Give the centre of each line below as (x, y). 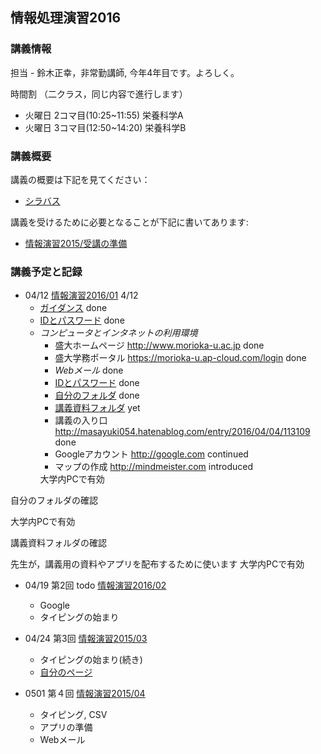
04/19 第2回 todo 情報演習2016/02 (95, 585)
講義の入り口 (81, 420)
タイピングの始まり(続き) (91, 660)
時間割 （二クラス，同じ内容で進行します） (99, 94)
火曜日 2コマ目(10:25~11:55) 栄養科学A (104, 115)
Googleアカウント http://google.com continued (151, 454)
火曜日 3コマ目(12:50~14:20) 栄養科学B (105, 127)
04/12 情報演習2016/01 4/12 (81, 295)
